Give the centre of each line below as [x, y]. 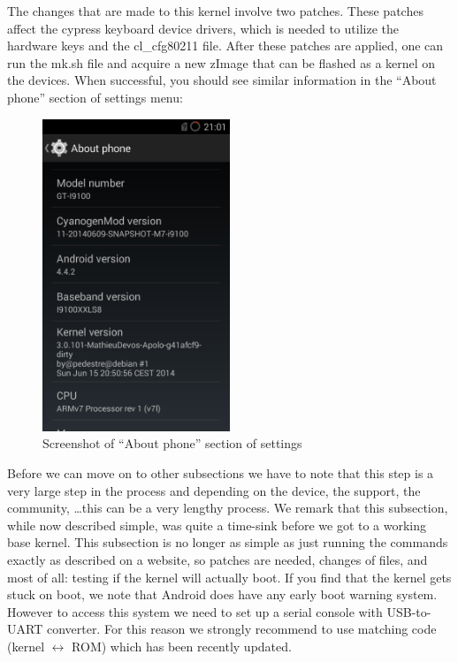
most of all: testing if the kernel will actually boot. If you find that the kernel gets [229, 577]
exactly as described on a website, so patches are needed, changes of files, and [218, 560]
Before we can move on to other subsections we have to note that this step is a [221, 473]
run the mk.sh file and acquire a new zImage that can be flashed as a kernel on [221, 62]
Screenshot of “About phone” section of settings [172, 443]
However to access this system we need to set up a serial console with [195, 611]
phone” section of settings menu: [95, 97]
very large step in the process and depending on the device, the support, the [214, 490]
